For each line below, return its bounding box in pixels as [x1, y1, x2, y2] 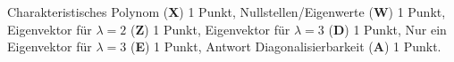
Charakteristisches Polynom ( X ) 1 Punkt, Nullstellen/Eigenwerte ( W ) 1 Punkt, [7, 3, 446, 20]
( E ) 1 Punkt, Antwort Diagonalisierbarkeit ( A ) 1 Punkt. [130, 37, 441, 56]
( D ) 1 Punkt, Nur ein [328, 19, 447, 38]
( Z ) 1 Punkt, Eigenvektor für [130, 19, 290, 38]
